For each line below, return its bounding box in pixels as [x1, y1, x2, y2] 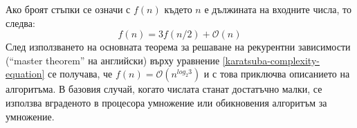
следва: [6, 15, 35, 30]
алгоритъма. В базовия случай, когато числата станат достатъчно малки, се [6, 82, 322, 96]
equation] [6, 66, 45, 81]
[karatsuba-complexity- [222, 53, 320, 67]
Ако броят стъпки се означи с [6, 2, 131, 16]
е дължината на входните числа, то [204, 2, 351, 16]
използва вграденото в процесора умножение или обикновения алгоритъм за [6, 95, 327, 109]
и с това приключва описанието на [203, 66, 350, 81]
